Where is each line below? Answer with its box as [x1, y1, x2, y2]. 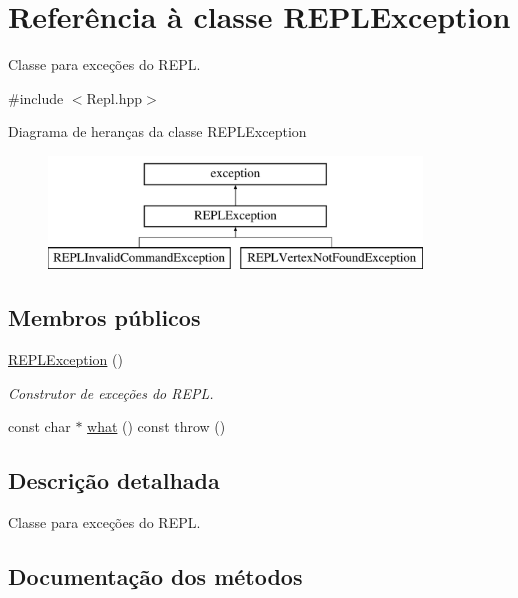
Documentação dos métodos [8, 561, 303, 592]
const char [8, 416, 71, 437]
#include [8, 87, 64, 108]
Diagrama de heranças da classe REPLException [8, 121, 307, 142]
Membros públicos [8, 302, 201, 333]
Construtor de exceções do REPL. [8, 382, 214, 403]
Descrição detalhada [8, 465, 220, 496]
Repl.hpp [86, 87, 143, 108]
